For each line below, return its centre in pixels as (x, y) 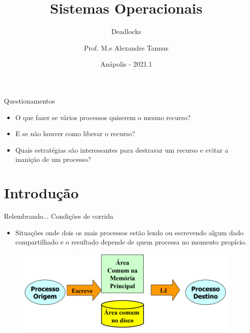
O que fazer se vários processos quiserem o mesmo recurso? (103, 117)
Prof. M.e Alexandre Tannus (126, 47)
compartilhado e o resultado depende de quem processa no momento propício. (131, 242)
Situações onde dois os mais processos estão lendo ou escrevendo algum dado (129, 232)
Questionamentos (29, 100)
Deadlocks (126, 31)
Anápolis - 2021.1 (126, 64)
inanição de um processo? (53, 159)
